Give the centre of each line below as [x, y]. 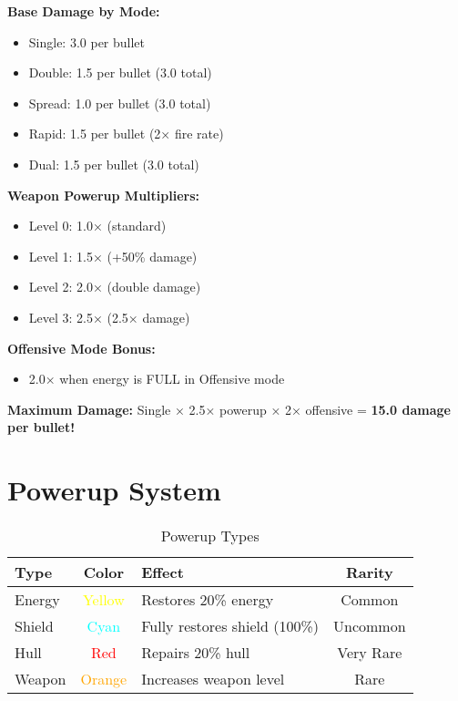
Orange [104, 679]
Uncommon [370, 626]
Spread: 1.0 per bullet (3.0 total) [120, 103]
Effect [163, 572]
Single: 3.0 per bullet [87, 41]
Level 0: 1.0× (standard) [97, 226]
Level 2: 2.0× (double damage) [115, 287]
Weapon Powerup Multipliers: [104, 195]
